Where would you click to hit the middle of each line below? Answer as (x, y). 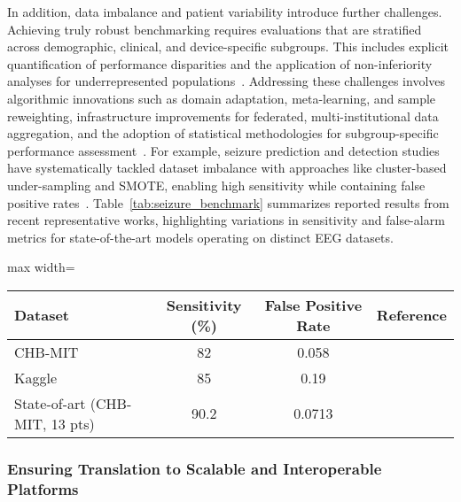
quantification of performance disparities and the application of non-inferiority (220, 63)
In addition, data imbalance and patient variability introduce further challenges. (225, 12)
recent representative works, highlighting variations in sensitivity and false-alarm (226, 220)
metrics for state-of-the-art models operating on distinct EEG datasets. (200, 237)
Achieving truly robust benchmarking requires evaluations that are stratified (215, 29)
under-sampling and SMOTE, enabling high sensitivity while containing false (216, 185)
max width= (41, 267)
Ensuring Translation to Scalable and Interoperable (195, 468)
